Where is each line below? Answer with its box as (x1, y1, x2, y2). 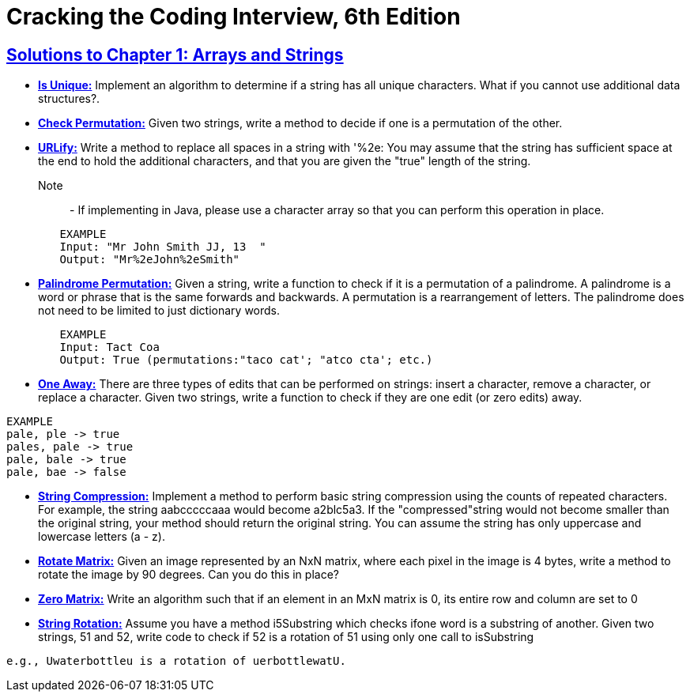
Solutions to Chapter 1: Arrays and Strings (6, 44, 344, 65)
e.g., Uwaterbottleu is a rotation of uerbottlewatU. (6, 655, 346, 668)
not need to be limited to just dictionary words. (38, 304, 281, 318)
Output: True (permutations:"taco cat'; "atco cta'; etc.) (59, 353, 433, 367)
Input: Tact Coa (59, 341, 160, 354)
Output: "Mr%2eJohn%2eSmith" (59, 253, 240, 266)
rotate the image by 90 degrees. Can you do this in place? (38, 568, 339, 582)
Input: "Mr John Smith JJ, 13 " (59, 240, 266, 254)
